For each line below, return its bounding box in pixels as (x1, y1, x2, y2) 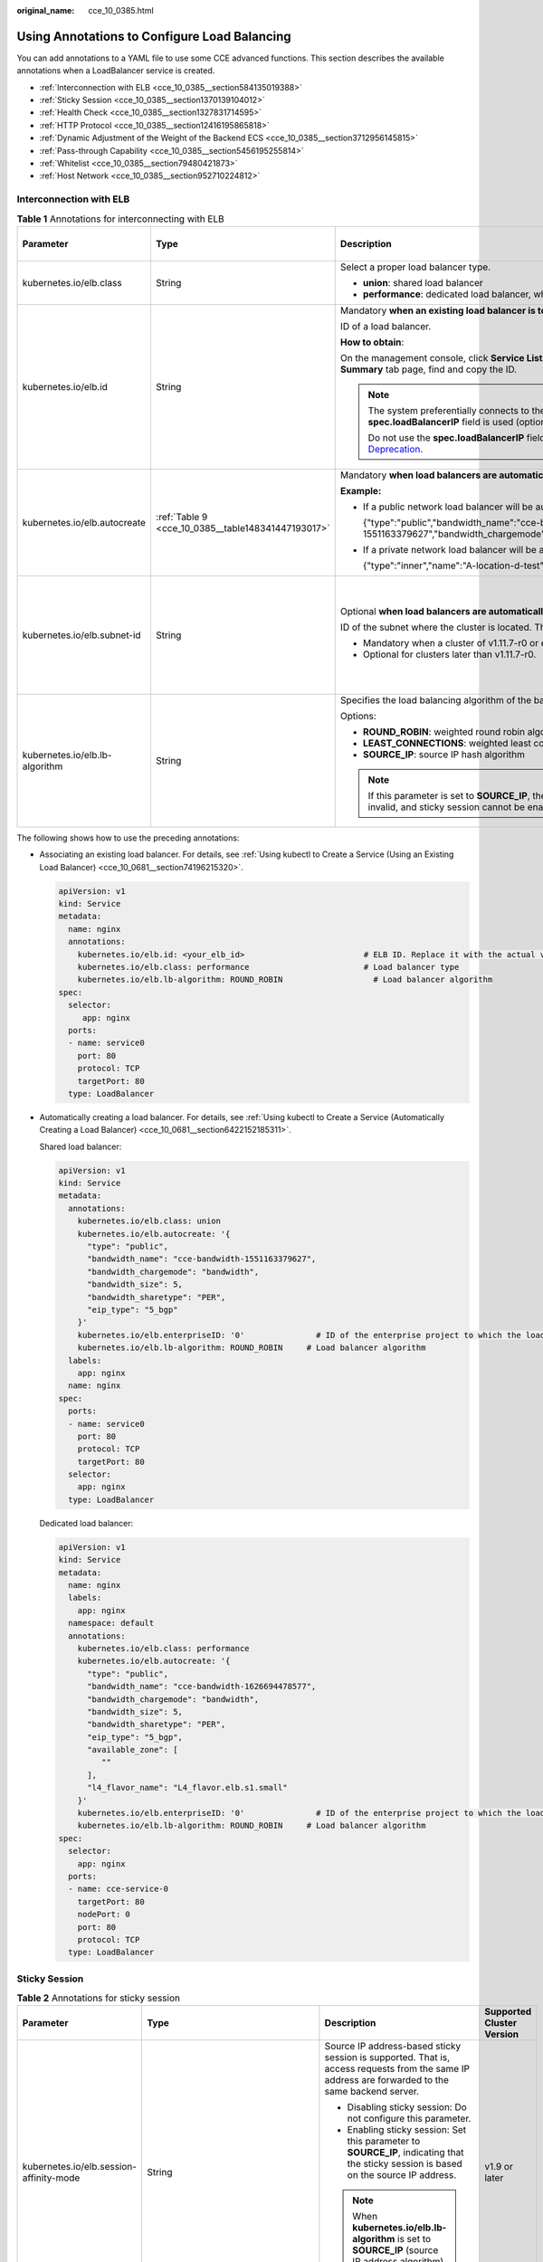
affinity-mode (22, 2172, 81, 2184)
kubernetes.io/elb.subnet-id (22, 629, 141, 642)
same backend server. (324, 2086, 420, 2098)
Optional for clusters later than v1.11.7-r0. (362, 648, 537, 661)
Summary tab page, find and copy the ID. (339, 363, 518, 375)
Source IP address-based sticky (324, 2040, 462, 2053)
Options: (339, 709, 377, 722)
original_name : (16, 5, 75, 15)
